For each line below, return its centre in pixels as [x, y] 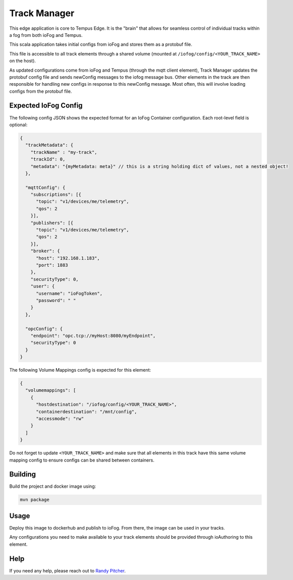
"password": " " [56, 300]
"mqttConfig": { [45, 187]
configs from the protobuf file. [41, 91]
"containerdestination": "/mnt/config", [86, 412]
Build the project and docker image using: [53, 486]
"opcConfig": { [44, 329]
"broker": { [45, 251]
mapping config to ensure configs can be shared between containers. [82, 460]
